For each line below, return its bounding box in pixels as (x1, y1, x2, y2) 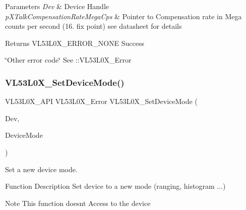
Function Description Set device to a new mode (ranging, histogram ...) (5, 181, 226, 191)
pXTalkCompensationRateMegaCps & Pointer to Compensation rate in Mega (5, 11, 242, 21)
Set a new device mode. (5, 164, 78, 174)
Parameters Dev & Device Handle (5, 1, 109, 11)
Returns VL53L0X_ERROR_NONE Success (5, 37, 144, 48)
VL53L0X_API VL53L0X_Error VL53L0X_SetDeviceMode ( (5, 96, 198, 107)
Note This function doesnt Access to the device (5, 197, 151, 208)
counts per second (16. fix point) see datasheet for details (5, 21, 182, 31)
